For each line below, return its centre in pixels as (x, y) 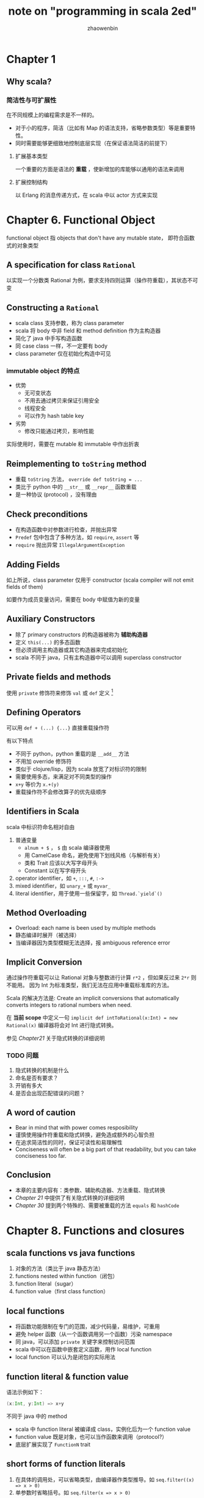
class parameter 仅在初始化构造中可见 (63, 354)
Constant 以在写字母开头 (55, 870)
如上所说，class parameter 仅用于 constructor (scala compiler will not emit (100, 580)
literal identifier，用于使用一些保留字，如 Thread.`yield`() (89, 893)
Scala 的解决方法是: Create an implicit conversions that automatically (93, 998)
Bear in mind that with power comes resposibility (77, 1127)
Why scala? (29, 82)
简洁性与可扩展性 (31, 100)
